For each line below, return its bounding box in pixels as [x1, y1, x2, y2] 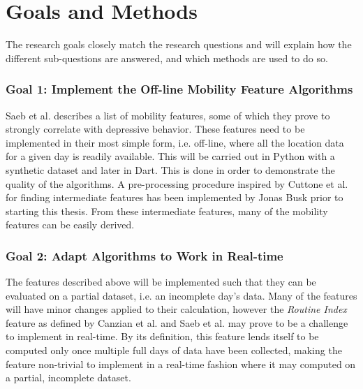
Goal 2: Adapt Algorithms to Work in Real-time [6, 247, 283, 264]
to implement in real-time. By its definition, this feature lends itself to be [6, 329, 319, 344]
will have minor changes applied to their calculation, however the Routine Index [6, 302, 347, 316]
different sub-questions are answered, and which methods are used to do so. [6, 50, 328, 65]
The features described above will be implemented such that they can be [6, 274, 316, 289]
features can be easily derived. [6, 217, 135, 232]
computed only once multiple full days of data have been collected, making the [6, 343, 342, 358]
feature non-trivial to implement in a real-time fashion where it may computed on [6, 356, 356, 371]
